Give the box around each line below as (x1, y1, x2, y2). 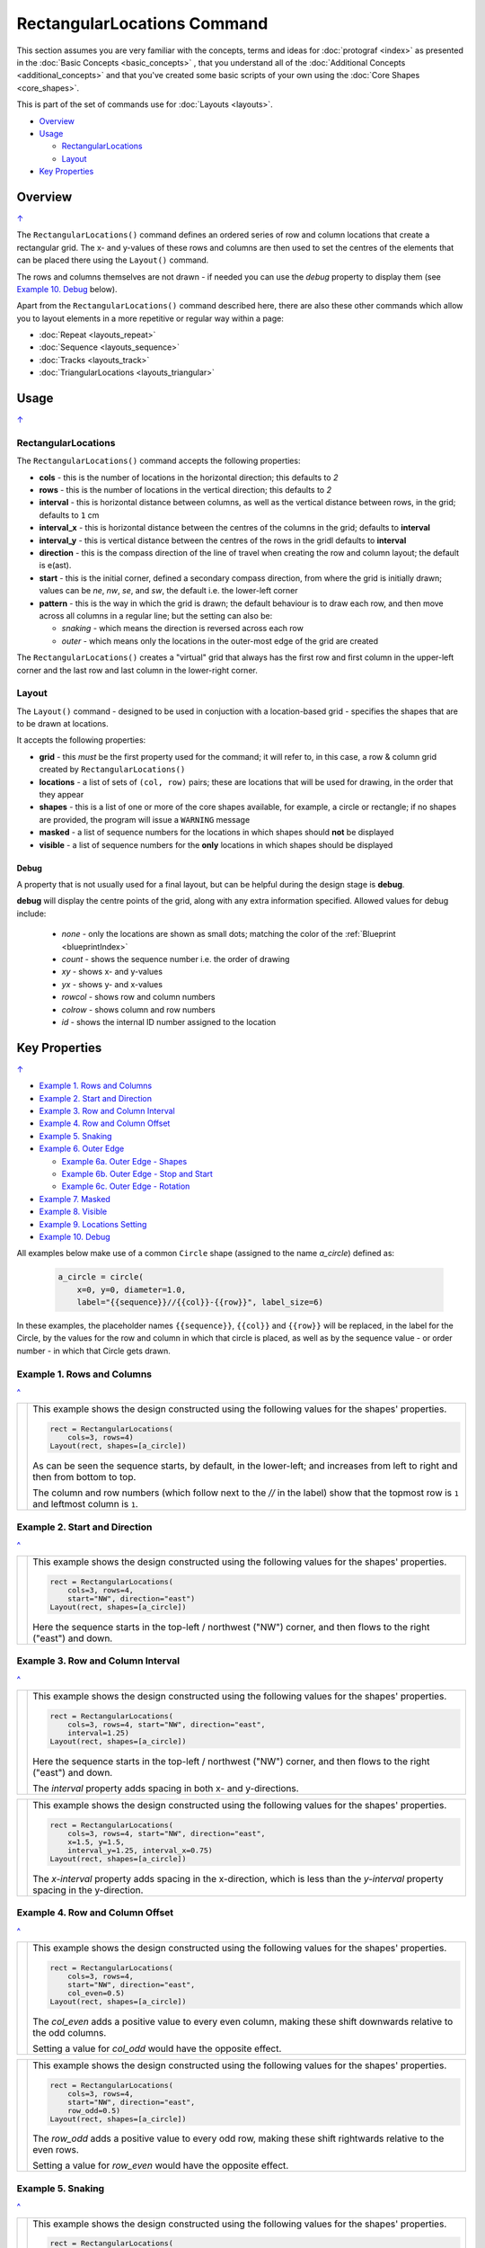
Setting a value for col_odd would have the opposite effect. (32, 2042, 282, 2055)
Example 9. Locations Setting (39, 1218, 147, 1229)
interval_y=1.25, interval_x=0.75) (67, 1845, 213, 1855)
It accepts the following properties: (16, 735, 146, 745)
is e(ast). (39, 560, 72, 571)
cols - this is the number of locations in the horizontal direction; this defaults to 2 (39, 472, 339, 483)
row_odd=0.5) (67, 2105, 121, 2115)
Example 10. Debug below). (16, 283, 118, 294)
